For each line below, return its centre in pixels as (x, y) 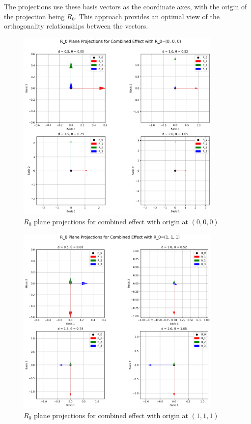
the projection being (34, 16)
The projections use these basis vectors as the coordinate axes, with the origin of (125, 6)
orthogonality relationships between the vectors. (76, 26)
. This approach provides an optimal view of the (147, 16)
